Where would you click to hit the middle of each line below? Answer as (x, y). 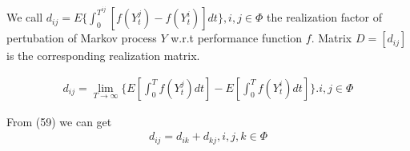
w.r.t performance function (237, 38)
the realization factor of (325, 17)
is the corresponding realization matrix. (103, 56)
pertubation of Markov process (82, 38)
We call (25, 17)
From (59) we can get (59, 121)
